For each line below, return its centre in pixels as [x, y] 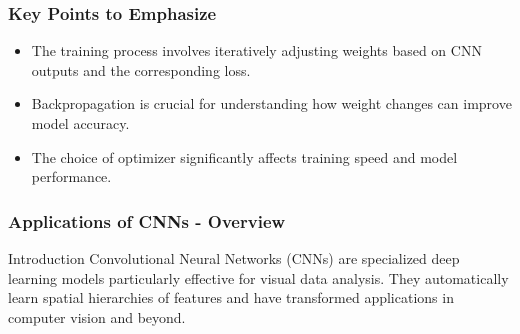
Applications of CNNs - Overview [147, 220]
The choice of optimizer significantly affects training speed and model [244, 156]
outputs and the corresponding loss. [141, 69]
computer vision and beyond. [97, 316]
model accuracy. [80, 123]
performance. [71, 176]
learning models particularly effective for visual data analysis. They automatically [258, 277]
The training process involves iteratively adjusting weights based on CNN [256, 50]
